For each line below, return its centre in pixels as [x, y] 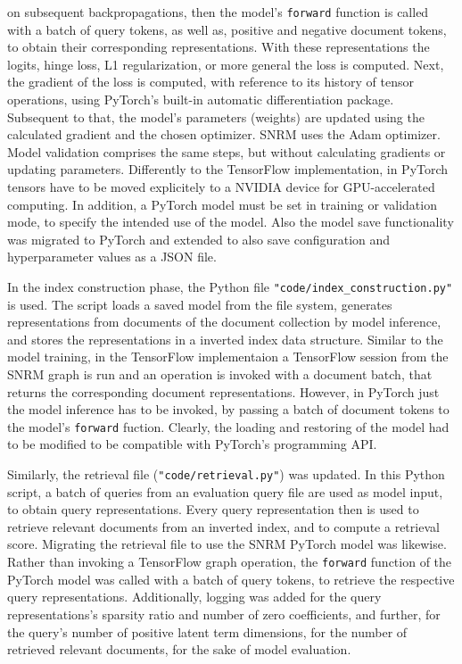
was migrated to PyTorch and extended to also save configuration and [199, 239]
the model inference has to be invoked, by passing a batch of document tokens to [228, 409]
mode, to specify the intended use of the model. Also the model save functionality [231, 222]
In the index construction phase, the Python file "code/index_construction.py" [230, 286]
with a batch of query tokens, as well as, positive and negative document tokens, [227, 29]
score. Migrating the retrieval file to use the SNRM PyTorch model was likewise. [227, 544]
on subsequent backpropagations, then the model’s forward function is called [218, 12]
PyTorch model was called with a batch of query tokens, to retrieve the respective [231, 579]
